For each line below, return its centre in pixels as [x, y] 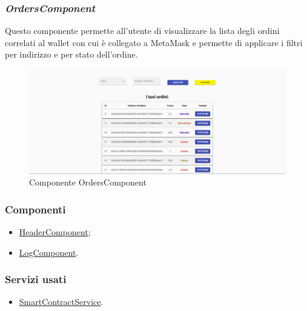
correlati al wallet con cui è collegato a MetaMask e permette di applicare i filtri [154, 42]
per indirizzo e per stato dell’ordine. [71, 54]
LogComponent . [49, 252]
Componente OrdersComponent [88, 182]
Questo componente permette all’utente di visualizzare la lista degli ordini [142, 31]
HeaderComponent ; [55, 232]
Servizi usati [36, 279]
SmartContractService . [61, 302]
